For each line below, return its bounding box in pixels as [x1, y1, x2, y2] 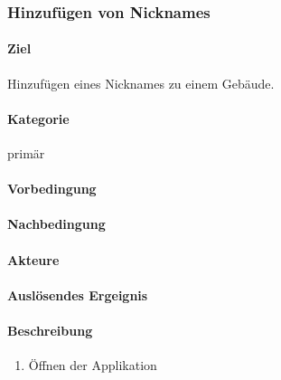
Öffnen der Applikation [28, 356, 157, 375]
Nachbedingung [7, 214, 106, 233]
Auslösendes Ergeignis [7, 285, 148, 304]
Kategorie [7, 109, 70, 128]
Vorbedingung [7, 179, 97, 198]
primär [7, 144, 45, 163]
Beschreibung [7, 320, 93, 339]
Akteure [7, 250, 60, 269]
